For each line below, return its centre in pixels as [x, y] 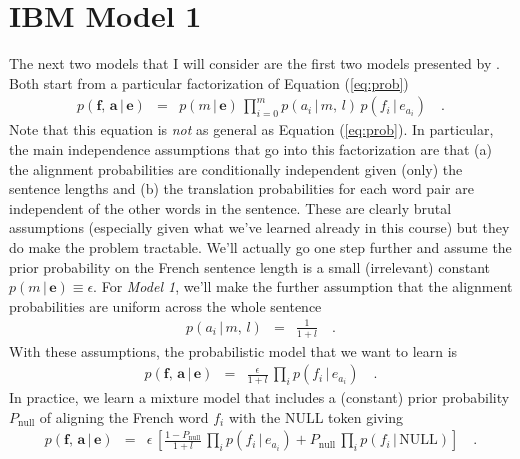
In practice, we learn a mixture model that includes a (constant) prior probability [259, 397]
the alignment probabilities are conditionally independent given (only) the [236, 168]
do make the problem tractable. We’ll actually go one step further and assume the [260, 246]
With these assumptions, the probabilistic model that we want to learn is [233, 350]
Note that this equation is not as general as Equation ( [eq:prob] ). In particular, [251, 129]
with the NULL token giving [316, 416]
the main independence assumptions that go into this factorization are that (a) [251, 148]
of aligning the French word [124, 416]
